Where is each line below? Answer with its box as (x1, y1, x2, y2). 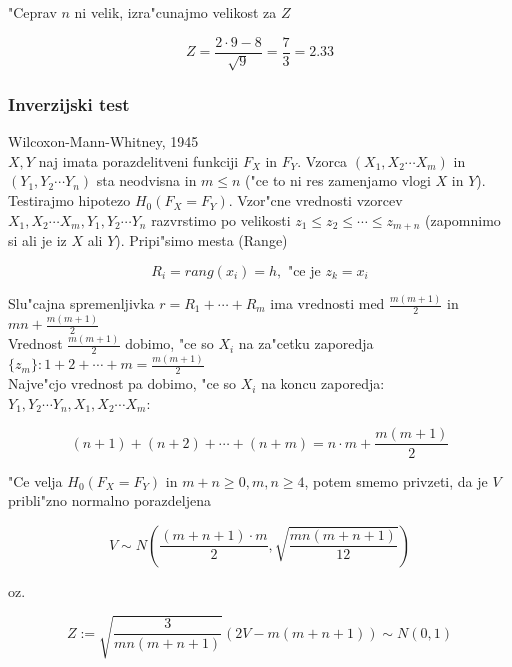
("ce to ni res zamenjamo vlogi (245, 170, 431, 191)
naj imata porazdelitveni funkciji (38, 150, 239, 171)
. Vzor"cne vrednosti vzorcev (228, 190, 403, 211)
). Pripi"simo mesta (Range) (115, 230, 288, 251)
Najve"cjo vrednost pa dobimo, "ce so (8, 373, 237, 394)
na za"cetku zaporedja (238, 333, 374, 354)
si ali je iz (8, 230, 67, 251)
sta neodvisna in (96, 170, 197, 191)
